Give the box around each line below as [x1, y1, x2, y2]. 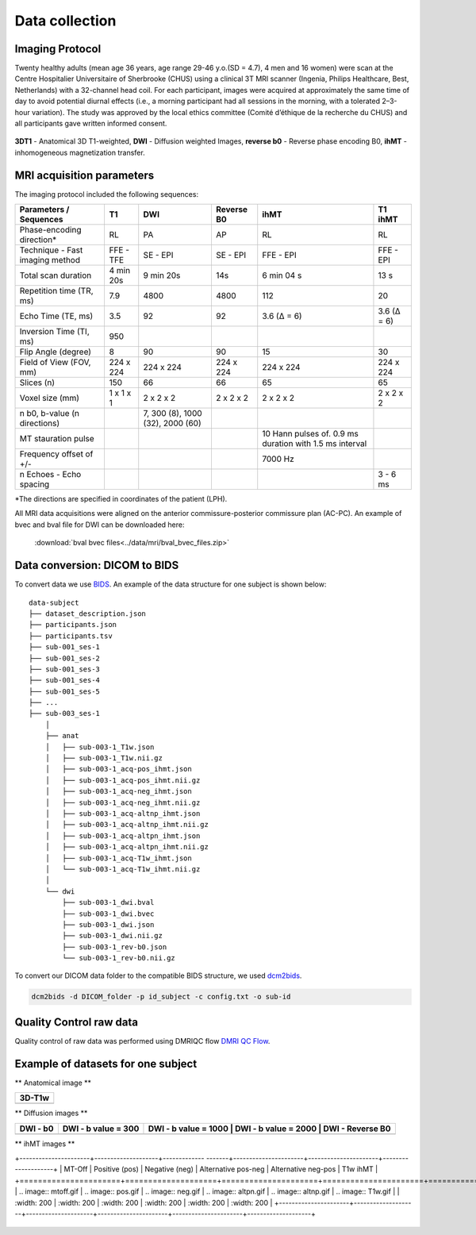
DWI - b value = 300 [62, 1123, 140, 1134]
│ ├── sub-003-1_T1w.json [44, 742, 155, 752]
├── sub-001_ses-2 [29, 653, 101, 663]
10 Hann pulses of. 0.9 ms [262, 429, 359, 440]
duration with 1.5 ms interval [262, 438, 367, 449]
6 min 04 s [262, 270, 302, 281]
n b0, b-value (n [19, 408, 79, 419]
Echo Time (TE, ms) [19, 310, 94, 321]
